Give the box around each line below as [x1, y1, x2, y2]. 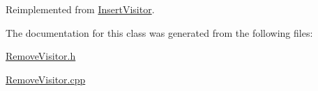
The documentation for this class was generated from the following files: [6, 25, 313, 40]
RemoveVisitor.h [6, 49, 76, 63]
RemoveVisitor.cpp [6, 72, 86, 86]
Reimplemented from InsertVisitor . [6, 2, 155, 16]
